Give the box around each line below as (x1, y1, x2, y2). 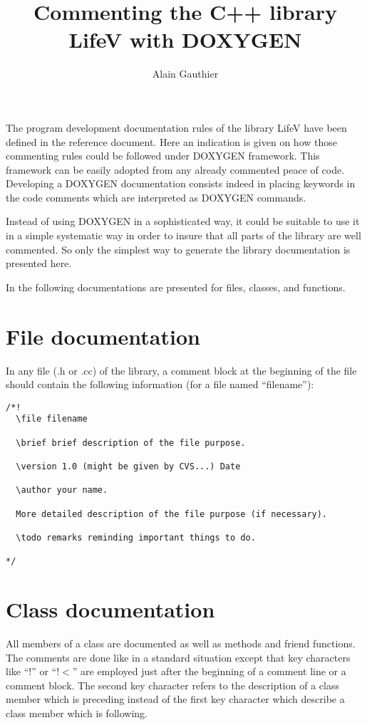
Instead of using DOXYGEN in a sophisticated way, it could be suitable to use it (6, 214, 360, 229)
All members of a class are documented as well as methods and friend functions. (6, 636, 356, 651)
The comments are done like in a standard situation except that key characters (6, 650, 351, 664)
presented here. (6, 256, 72, 271)
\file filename (16, 414, 88, 424)
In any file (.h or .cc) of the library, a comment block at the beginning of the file (6, 362, 357, 377)
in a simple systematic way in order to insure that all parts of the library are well (6, 228, 361, 243)
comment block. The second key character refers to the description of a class (6, 677, 339, 692)
